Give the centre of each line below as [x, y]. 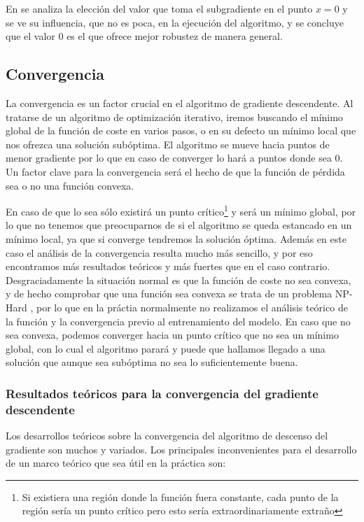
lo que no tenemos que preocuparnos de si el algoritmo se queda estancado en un [179, 225]
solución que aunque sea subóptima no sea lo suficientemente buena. [152, 362]
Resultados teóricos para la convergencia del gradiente [162, 393]
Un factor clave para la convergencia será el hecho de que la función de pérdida [175, 171]
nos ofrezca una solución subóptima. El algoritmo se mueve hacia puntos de [168, 144]
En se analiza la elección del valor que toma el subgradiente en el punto [159, 8]
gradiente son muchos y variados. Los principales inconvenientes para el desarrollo [181, 449]
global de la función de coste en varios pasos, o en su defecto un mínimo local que [181, 130]
